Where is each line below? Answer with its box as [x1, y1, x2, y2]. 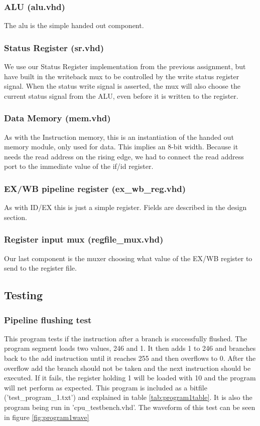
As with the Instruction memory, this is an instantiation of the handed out [4, 131, 234, 142]
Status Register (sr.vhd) [4, 41, 104, 54]
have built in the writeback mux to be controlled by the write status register [4, 71, 239, 81]
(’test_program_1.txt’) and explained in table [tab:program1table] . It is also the [4, 392, 252, 402]
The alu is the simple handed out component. [4, 20, 144, 31]
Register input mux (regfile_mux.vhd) [4, 233, 164, 246]
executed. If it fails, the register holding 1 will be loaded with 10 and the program [4, 372, 256, 383]
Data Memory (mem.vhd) [4, 112, 111, 124]
